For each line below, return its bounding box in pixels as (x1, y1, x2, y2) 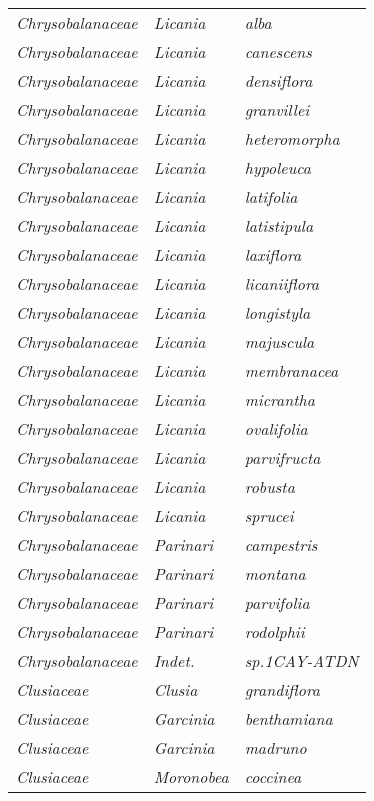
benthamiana (244, 707, 333, 730)
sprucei (244, 504, 294, 527)
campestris (244, 533, 318, 556)
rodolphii (244, 620, 305, 643)
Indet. (153, 649, 195, 672)
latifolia (244, 185, 298, 208)
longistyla (244, 301, 311, 324)
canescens (244, 40, 312, 63)
